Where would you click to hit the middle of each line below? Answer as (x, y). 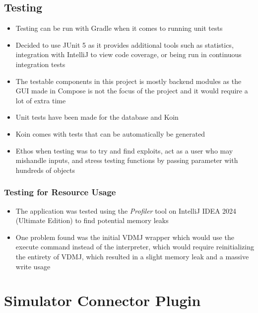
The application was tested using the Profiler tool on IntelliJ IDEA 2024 (126, 210)
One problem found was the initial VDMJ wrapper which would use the (125, 237)
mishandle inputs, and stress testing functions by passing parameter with (127, 160)
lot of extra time (41, 100)
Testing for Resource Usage (60, 192)
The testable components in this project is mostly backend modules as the (129, 81)
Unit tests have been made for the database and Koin (97, 117)
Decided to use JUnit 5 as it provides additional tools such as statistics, (125, 44)
